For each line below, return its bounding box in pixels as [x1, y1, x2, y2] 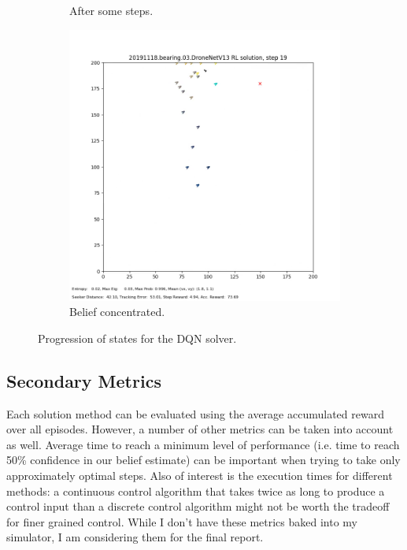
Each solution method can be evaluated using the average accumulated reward [6, 405, 384, 422]
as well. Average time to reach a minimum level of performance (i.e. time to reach [6, 436, 400, 452]
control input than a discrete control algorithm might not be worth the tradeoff [6, 498, 390, 515]
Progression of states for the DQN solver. [38, 329, 237, 346]
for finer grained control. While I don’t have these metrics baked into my [6, 513, 358, 530]
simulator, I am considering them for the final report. [6, 529, 264, 545]
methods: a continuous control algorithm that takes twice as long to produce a [6, 482, 385, 499]
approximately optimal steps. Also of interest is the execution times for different [6, 466, 393, 483]
